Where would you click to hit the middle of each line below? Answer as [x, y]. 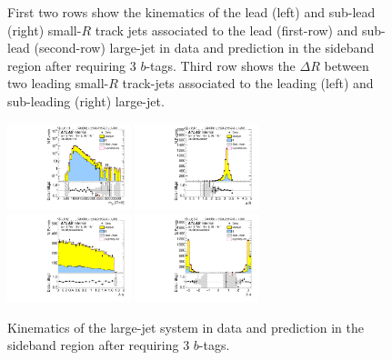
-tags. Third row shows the [221, 65]
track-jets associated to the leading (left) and [248, 83]
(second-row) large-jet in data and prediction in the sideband [204, 48]
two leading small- [58, 83]
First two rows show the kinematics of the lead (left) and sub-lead [191, 12]
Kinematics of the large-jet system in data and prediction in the [186, 327]
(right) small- [45, 30]
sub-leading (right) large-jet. [86, 100]
